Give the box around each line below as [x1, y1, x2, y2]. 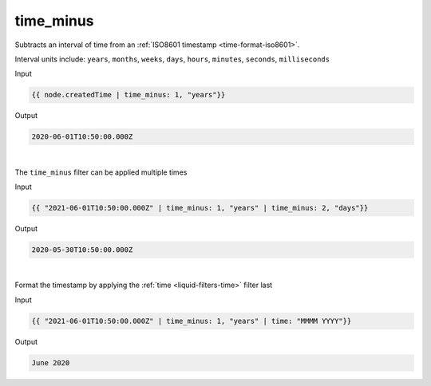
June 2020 [31, 358, 70, 367]
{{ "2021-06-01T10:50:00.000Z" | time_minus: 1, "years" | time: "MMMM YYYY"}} [31, 316, 352, 325]
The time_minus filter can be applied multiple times [14, 167, 188, 177]
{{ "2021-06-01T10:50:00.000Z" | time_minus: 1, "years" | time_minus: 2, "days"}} [31, 203, 369, 213]
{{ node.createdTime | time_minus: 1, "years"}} [31, 90, 226, 100]
